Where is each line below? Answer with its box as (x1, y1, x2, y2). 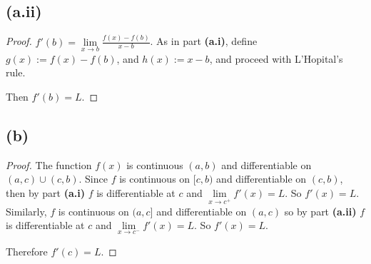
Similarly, (6, 203, 47, 218)
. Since (78, 171, 108, 186)
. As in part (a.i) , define (150, 34, 258, 49)
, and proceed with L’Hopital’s (209, 51, 343, 66)
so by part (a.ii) (284, 203, 357, 218)
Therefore (6, 244, 48, 259)
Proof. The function (6, 157, 92, 172)
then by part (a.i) (6, 185, 85, 200)
